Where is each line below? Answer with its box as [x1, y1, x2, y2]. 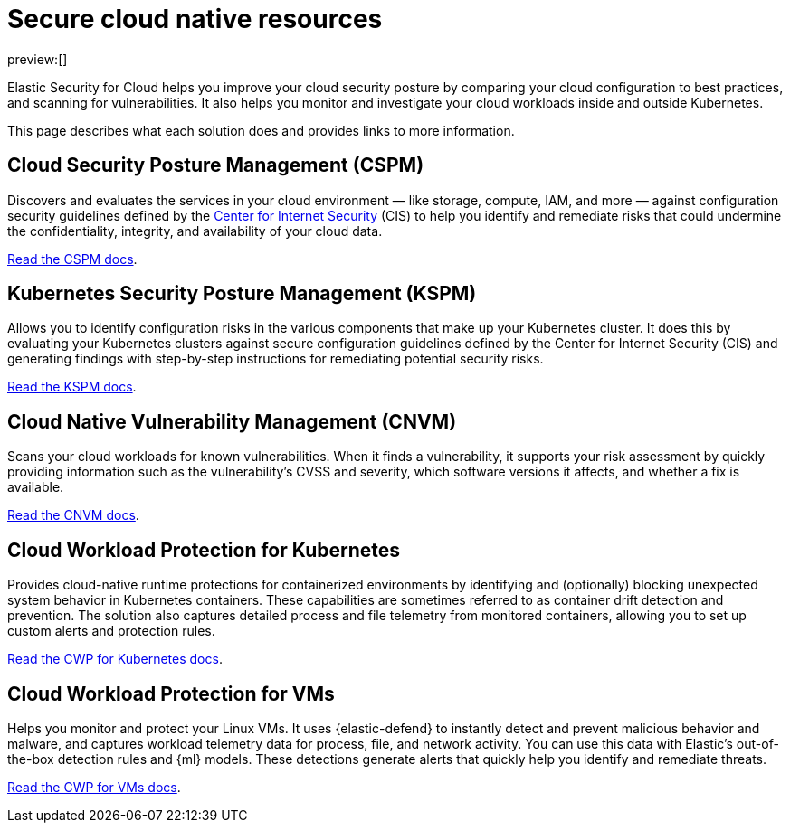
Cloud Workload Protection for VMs [7, 682, 335, 705]
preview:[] [7, 51, 68, 67]
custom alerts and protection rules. [7, 623, 215, 639]
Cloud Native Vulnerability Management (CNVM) [7, 410, 457, 433]
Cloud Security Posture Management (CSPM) [7, 154, 424, 177]
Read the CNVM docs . [7, 507, 139, 523]
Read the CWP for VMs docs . [7, 778, 181, 795]
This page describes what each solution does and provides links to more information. [7, 122, 515, 138]
